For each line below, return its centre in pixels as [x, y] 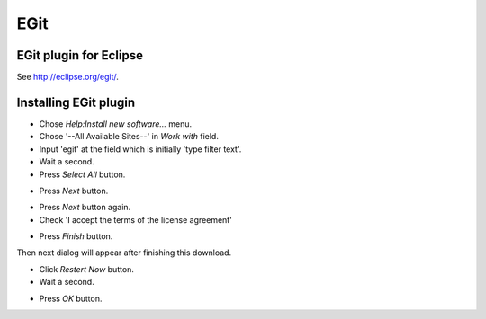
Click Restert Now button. [87, 269]
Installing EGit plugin [76, 102]
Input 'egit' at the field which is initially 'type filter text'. [140, 149]
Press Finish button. [76, 236]
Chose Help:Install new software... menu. [116, 124]
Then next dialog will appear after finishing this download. [124, 253]
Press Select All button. [82, 174]
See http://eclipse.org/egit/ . [67, 77]
